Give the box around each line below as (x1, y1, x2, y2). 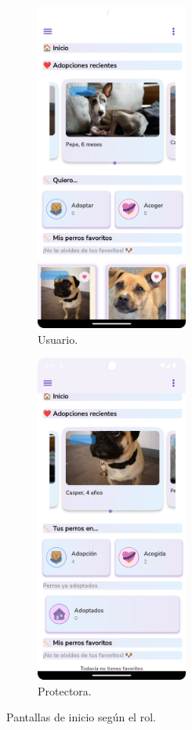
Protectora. (38, 682, 92, 699)
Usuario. (38, 330, 78, 347)
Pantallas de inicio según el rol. (6, 709, 156, 725)
